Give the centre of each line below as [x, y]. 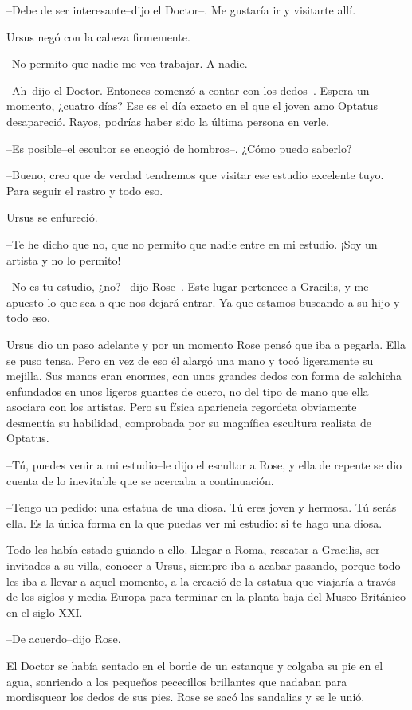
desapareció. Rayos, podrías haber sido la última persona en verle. [168, 121]
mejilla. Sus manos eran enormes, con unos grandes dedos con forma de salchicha [204, 376]
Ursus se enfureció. [52, 217]
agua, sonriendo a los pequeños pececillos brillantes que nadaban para [177, 681]
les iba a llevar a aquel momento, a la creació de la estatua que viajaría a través [201, 581]
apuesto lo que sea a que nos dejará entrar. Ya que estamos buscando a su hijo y [203, 302]
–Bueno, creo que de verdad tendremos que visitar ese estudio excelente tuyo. [195, 175]
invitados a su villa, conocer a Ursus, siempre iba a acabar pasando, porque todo [204, 565]
